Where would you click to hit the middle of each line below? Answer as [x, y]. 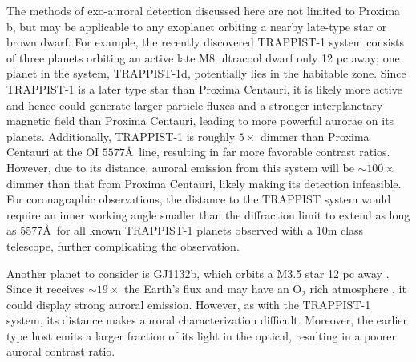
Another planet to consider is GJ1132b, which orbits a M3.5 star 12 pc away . [198, 273]
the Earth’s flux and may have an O [213, 289]
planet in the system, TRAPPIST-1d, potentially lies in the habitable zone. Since [206, 73]
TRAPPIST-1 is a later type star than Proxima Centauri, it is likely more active [204, 88]
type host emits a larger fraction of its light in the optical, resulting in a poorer [201, 335]
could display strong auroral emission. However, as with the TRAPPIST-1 [189, 304]
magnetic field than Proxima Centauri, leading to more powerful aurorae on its [200, 121]
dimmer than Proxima [315, 136]
